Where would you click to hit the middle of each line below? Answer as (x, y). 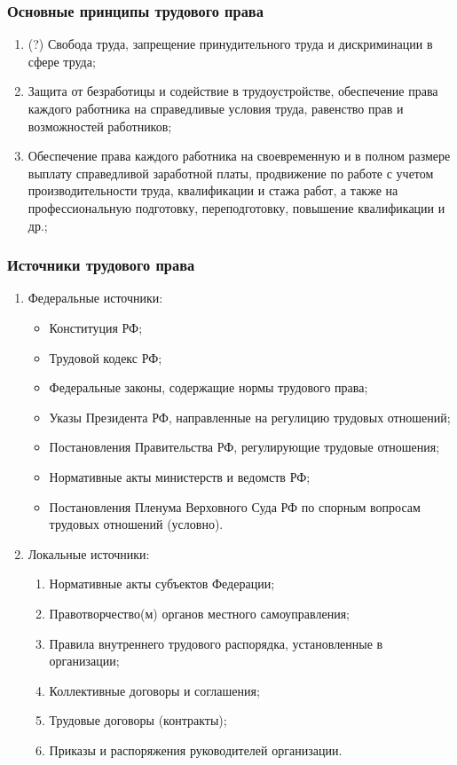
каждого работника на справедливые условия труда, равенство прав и (216, 108)
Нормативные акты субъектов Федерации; (162, 584)
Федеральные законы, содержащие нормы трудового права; (209, 387)
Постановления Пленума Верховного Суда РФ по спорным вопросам (235, 506)
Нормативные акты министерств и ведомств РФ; (180, 476)
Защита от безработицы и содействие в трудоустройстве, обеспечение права (233, 91)
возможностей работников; (100, 126)
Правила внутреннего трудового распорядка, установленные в (216, 643)
